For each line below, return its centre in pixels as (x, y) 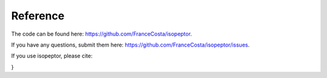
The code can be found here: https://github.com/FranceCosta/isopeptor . (101, 34)
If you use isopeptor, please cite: (52, 56)
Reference (38, 16)
